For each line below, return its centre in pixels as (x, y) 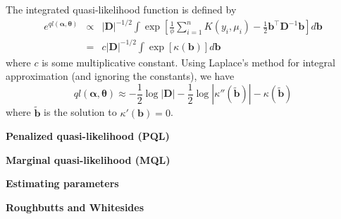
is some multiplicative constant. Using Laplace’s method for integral (188, 62)
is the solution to (80, 112)
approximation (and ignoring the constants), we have (120, 76)
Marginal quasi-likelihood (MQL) (88, 159)
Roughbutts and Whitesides (75, 207)
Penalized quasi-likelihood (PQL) (88, 136)
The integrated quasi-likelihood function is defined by (121, 9)
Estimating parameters (62, 183)
